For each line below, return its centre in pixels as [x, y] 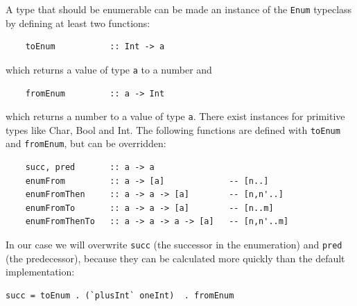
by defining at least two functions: [78, 23]
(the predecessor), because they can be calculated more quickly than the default [175, 258]
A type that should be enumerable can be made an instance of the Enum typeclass [179, 9]
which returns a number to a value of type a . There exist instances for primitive [175, 116]
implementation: [40, 272]
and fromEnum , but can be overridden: [86, 143]
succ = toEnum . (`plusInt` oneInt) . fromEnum [120, 295]
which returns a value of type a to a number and [109, 69]
